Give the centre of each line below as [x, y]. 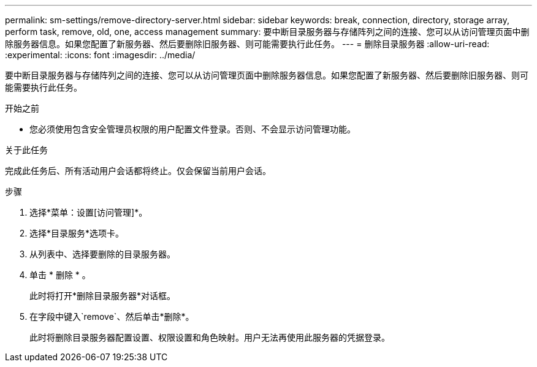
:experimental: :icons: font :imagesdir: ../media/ [100, 55]
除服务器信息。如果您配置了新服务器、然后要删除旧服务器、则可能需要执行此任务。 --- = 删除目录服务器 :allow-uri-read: [247, 44]
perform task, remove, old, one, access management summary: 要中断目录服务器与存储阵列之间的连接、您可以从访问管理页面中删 [267, 32]
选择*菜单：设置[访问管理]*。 [89, 212]
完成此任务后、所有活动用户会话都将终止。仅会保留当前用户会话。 [138, 171]
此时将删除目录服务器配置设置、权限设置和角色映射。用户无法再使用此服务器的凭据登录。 [210, 337]
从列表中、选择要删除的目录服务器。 [102, 254]
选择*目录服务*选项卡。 [77, 233]
